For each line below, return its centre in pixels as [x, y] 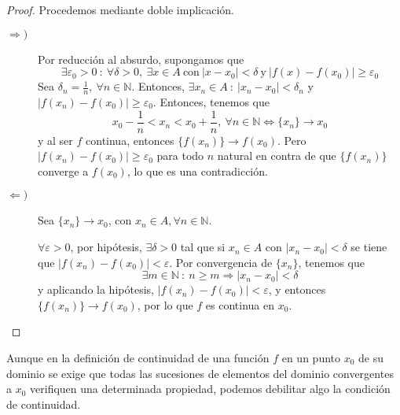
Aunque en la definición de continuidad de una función [138, 358]
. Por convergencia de [221, 262]
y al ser [55, 140]
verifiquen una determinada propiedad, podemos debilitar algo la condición [210, 389]
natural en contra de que [277, 156]
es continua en [240, 304]
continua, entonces [130, 140]
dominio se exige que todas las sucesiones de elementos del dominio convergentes [200, 373]
